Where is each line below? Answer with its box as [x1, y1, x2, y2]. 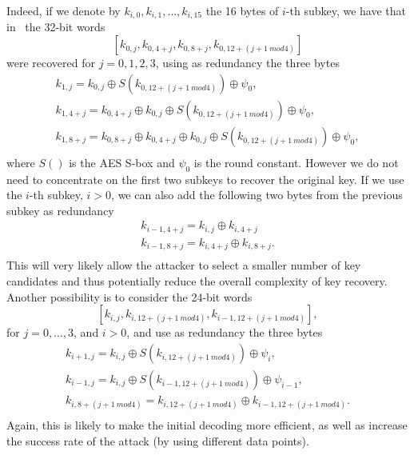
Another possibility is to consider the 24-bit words [6, 288, 253, 305]
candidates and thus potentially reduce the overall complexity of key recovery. [6, 272, 388, 289]
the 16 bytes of [205, 2, 279, 18]
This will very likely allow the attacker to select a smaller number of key [6, 257, 361, 273]
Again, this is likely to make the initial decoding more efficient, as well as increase [6, 417, 408, 433]
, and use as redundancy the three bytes [126, 324, 323, 341]
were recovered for [6, 54, 95, 71]
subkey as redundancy [6, 202, 114, 218]
